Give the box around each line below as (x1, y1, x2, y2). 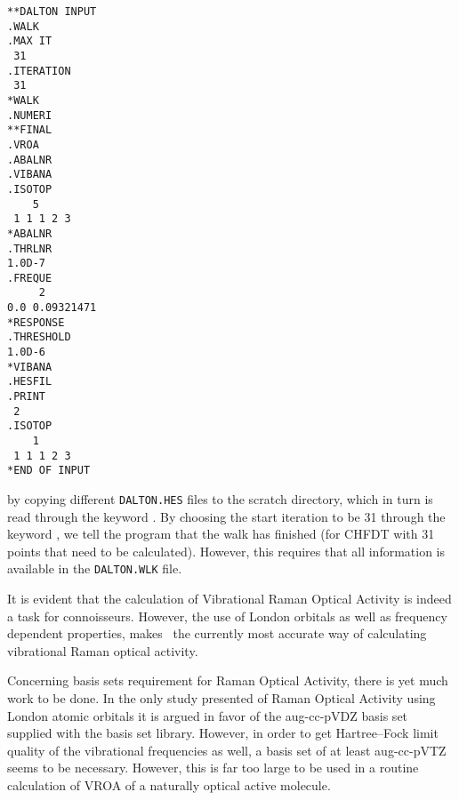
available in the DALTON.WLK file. (7, 559, 182, 578)
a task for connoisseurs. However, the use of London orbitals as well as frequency (7, 606, 447, 625)
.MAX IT (7, 35, 52, 48)
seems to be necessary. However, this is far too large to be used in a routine (7, 758, 419, 777)
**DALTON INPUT (7, 5, 97, 18)
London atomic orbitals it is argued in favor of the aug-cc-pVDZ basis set (7, 706, 408, 724)
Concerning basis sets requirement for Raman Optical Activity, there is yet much (7, 671, 448, 690)
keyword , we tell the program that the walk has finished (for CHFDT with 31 (7, 524, 435, 543)
